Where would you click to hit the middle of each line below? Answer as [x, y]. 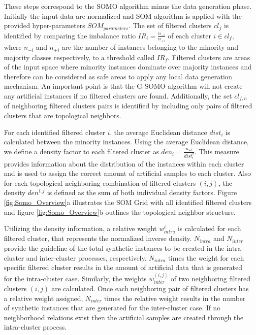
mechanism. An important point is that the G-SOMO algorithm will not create [123, 86]
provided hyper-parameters [45, 25]
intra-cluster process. [35, 327]
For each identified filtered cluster [55, 132]
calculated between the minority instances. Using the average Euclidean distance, [127, 142]
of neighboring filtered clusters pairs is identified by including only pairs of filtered [128, 106]
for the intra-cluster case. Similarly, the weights [75, 278]
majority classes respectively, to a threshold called [79, 57]
